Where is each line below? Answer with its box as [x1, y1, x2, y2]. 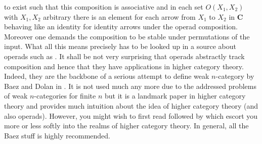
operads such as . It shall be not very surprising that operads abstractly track [4, 51, 245, 61]
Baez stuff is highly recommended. [4, 130, 110, 140]
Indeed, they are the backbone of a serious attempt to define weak [4, 71, 209, 81]
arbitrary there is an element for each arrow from [43, 11, 196, 22]
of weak [4, 90, 28, 101]
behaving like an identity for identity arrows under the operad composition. [4, 21, 238, 32]
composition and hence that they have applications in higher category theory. [4, 61, 244, 71]
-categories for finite [34, 90, 96, 101]
